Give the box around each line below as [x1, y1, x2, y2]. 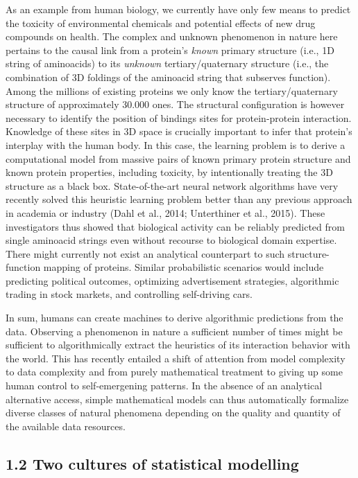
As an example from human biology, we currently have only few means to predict [6, 2, 351, 16]
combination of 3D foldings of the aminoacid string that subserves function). [6, 69, 331, 84]
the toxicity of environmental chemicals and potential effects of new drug [6, 15, 316, 30]
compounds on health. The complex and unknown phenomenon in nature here [6, 29, 338, 44]
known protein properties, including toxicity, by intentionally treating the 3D [6, 165, 333, 179]
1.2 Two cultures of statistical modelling [6, 452, 299, 474]
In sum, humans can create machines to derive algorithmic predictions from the [6, 310, 343, 325]
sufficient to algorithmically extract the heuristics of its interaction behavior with [6, 337, 350, 352]
